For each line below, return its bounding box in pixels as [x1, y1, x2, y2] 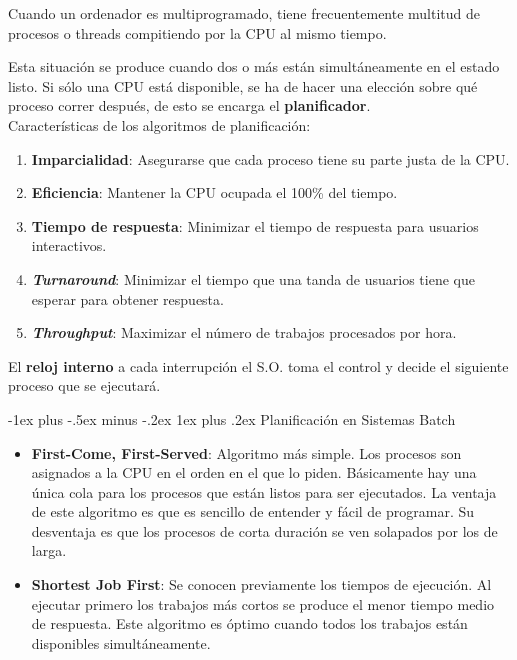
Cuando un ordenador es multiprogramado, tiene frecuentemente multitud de [8, 3, 481, 23]
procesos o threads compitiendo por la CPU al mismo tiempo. [8, 22, 387, 43]
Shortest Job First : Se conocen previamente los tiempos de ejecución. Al [31, 574, 492, 595]
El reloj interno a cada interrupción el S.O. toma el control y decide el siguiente [8, 355, 509, 376]
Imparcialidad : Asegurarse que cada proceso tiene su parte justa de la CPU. [31, 148, 510, 169]
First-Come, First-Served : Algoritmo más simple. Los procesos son [31, 442, 462, 463]
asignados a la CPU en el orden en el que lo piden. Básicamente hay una [31, 462, 477, 483]
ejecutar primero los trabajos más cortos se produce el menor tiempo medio [31, 593, 495, 614]
